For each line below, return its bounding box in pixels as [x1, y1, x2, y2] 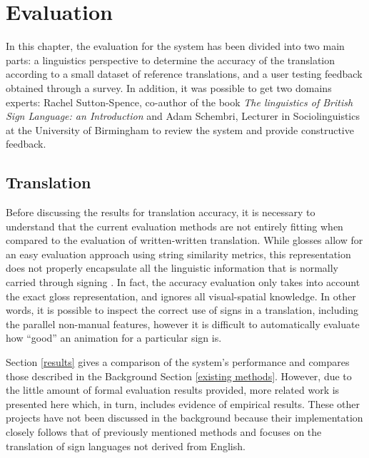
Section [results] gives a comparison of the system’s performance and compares [6, 355, 350, 370]
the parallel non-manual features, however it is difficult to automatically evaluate [6, 316, 360, 331]
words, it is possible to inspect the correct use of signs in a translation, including [6, 302, 358, 317]
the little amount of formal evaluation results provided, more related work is [6, 382, 340, 397]
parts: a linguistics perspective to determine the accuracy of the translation [6, 52, 335, 67]
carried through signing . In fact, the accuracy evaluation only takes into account [6, 275, 360, 290]
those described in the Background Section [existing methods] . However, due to [6, 368, 352, 383]
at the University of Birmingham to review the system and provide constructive [6, 122, 354, 137]
